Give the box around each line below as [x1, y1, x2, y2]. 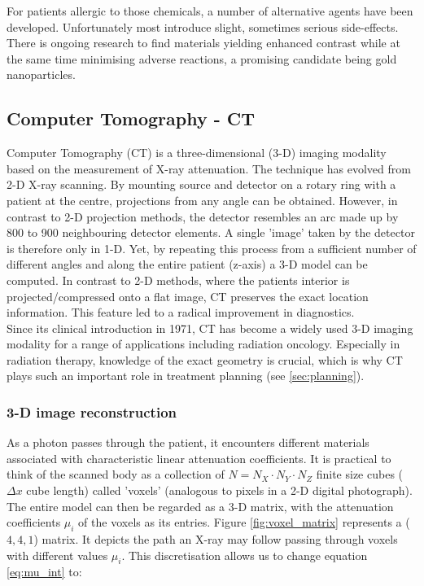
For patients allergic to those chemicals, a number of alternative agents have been [7, 2, 413, 19]
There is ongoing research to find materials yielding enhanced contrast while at [7, 34, 400, 51]
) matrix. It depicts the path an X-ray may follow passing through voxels [33, 531, 398, 548]
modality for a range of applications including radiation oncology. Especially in [7, 335, 400, 352]
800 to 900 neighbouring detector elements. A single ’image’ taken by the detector [7, 224, 415, 241]
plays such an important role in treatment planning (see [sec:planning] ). [7, 367, 365, 384]
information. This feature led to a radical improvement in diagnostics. [7, 304, 355, 321]
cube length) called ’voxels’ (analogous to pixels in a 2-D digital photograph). [26, 482, 413, 499]
